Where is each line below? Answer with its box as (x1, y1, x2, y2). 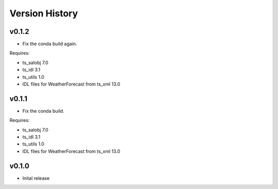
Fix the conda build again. (22, 41, 77, 47)
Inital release (22, 175, 50, 181)
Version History (9, 8, 78, 19)
